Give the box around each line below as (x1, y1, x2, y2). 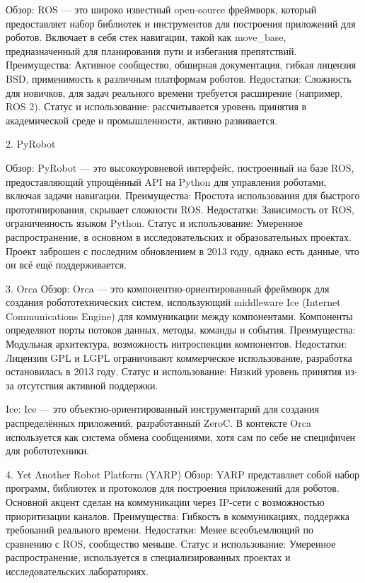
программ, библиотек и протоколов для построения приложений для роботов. (6, 481, 340, 495)
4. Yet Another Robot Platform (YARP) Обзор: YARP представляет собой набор (6, 466, 359, 481)
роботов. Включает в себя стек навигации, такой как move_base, (6, 30, 286, 45)
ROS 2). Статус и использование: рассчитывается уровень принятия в (6, 99, 307, 114)
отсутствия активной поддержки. (17, 377, 158, 392)
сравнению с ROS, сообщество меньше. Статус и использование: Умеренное (6, 536, 336, 550)
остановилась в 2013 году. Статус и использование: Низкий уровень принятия (6, 364, 342, 379)
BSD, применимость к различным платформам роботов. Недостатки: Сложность (6, 71, 352, 86)
